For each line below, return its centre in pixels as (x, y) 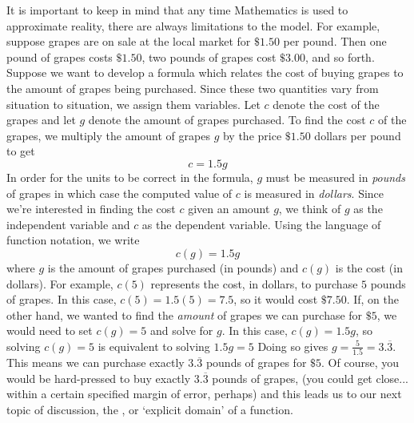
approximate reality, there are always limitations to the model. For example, (193, 25)
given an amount (229, 209)
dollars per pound (358, 135)
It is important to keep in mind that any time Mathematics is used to (177, 10)
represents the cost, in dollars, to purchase (254, 283)
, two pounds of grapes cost (209, 56)
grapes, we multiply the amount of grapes (108, 135)
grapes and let (41, 120)
